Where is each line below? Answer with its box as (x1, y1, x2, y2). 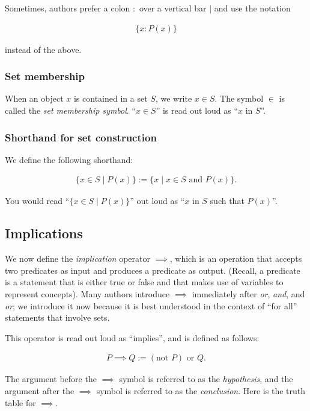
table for (5, 396, 36, 409)
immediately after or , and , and (192, 288, 305, 300)
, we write (155, 92, 192, 105)
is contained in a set (73, 92, 148, 105)
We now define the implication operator (5, 252, 150, 265)
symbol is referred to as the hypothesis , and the (119, 372, 293, 385)
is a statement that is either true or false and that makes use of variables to (5, 276, 284, 288)
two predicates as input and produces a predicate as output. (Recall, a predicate (5, 264, 300, 276)
